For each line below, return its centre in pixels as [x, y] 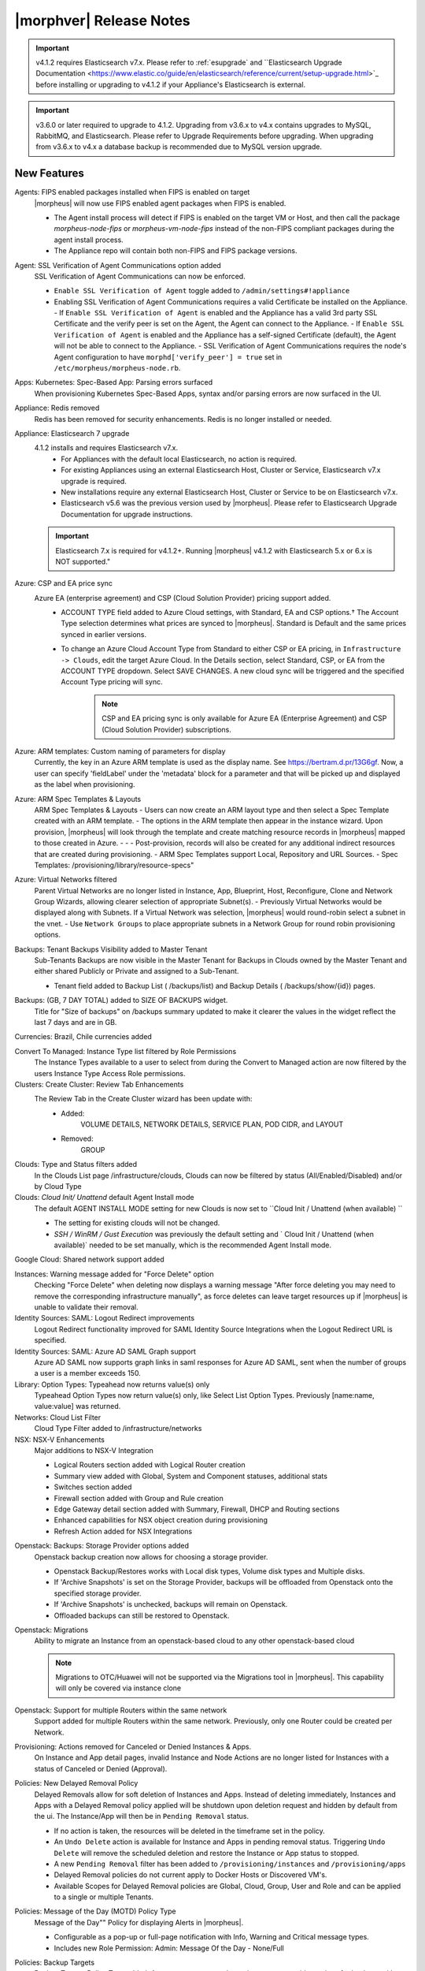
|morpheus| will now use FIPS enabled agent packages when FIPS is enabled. [160, 203]
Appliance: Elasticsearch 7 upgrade [72, 433]
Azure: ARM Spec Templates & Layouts [78, 799]
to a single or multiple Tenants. [103, 1897]
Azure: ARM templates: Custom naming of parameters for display [120, 751]
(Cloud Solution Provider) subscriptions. [166, 729]
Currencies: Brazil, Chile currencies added [83, 1037]
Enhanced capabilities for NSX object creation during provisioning [161, 1520]
